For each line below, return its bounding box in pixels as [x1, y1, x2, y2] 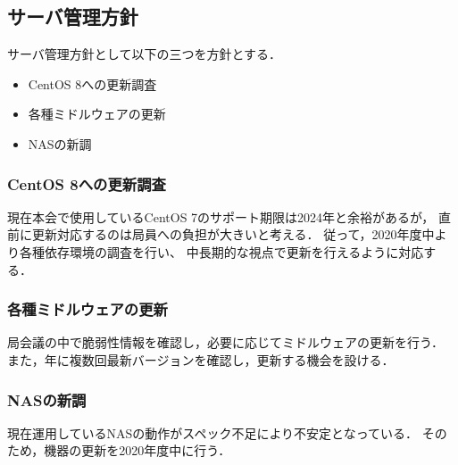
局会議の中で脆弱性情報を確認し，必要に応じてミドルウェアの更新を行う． [7, 333, 444, 352]
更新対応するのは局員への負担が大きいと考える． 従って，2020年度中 [31, 225, 435, 244]
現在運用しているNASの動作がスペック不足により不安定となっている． [7, 423, 418, 442]
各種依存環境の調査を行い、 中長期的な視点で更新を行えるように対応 [19, 242, 424, 261]
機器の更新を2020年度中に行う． [44, 441, 231, 460]
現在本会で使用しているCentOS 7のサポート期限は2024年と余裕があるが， [7, 207, 435, 226]
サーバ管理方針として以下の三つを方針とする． [7, 45, 282, 63]
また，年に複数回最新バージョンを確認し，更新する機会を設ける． [7, 350, 395, 369]
